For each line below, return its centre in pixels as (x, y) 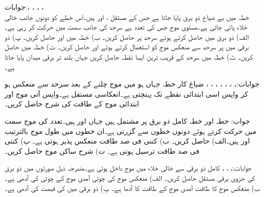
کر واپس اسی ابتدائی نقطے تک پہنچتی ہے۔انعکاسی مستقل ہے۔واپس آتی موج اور (126, 93)
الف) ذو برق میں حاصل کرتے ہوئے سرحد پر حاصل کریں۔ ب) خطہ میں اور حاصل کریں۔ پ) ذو (127, 36)
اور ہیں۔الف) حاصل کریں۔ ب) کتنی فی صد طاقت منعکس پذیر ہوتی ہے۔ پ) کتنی (127, 141)
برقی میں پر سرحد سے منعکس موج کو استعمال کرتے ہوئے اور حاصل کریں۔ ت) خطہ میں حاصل (127, 47)
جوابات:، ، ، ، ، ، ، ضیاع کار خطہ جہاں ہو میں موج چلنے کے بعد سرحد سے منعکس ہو (132, 84)
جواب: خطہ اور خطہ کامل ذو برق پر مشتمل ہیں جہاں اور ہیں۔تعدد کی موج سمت (127, 120)
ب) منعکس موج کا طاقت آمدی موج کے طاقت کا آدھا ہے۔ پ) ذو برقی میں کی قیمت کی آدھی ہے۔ (132, 188)
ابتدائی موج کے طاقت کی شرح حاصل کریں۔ (72, 104)
